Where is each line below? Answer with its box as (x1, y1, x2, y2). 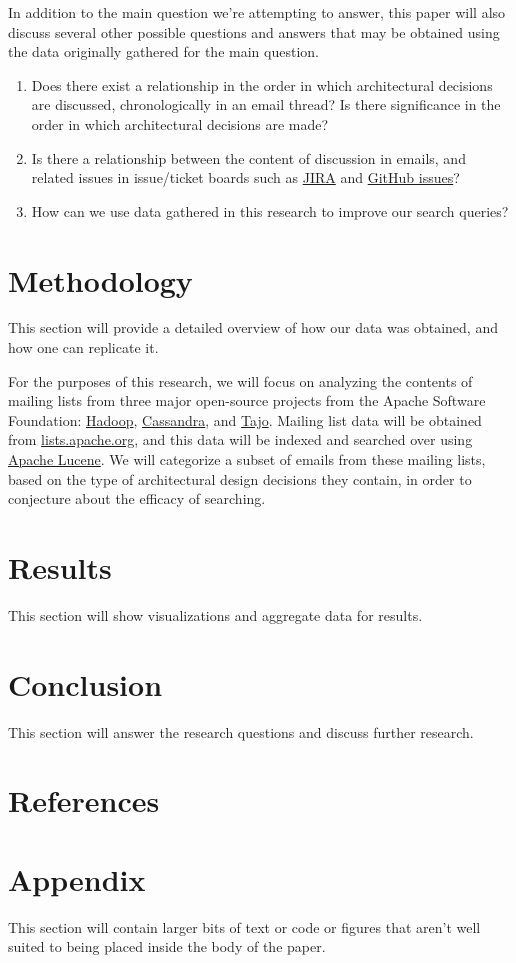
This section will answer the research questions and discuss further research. (8, 721, 474, 742)
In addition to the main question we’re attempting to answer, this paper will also (8, 2, 506, 22)
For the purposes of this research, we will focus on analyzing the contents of (8, 370, 473, 391)
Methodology (8, 259, 193, 300)
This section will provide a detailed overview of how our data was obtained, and (8, 317, 498, 338)
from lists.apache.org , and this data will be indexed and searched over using (8, 429, 473, 450)
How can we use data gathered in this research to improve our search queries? (31, 200, 509, 221)
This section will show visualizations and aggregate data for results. (8, 604, 423, 625)
